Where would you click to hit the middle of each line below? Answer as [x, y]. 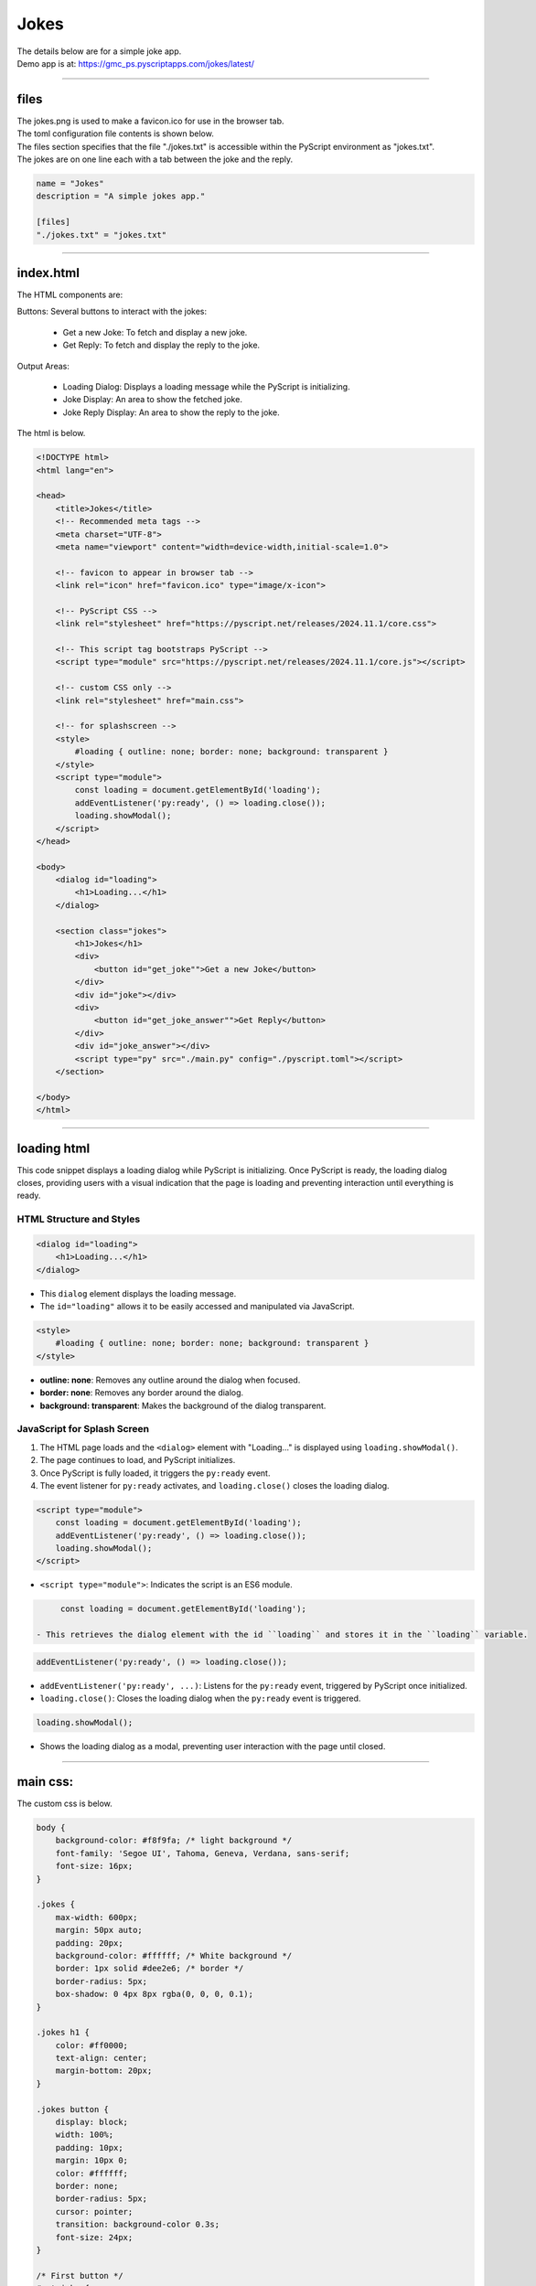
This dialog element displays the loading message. [138, 1293]
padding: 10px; [89, 2147]
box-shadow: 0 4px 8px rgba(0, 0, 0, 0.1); [154, 1994]
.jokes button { [73, 2109]
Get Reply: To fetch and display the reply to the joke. [161, 345]
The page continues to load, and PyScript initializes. [138, 1460]
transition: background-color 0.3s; [137, 2225]
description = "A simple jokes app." [121, 196]
